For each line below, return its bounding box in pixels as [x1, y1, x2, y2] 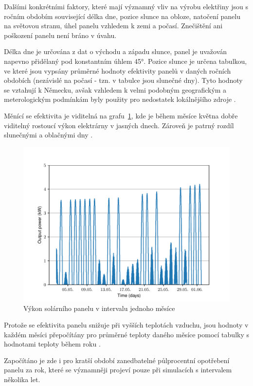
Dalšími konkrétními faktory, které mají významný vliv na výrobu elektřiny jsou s [4, 1, 248, 11]
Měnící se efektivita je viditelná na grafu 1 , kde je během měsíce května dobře [4, 110, 238, 120]
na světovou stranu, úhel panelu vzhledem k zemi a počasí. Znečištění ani [4, 20, 223, 31]
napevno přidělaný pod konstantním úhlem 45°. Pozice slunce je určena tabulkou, [4, 56, 247, 66]
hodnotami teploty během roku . [4, 339, 101, 349]
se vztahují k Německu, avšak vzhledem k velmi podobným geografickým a [4, 84, 227, 95]
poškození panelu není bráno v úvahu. [4, 30, 117, 40]
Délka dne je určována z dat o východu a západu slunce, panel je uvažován [4, 46, 227, 57]
